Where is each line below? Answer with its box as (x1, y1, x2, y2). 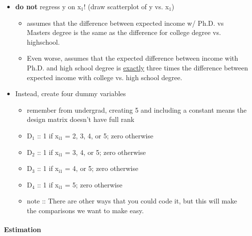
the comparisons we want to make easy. (27, 205, 144, 215)
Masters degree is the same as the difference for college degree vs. (27, 27, 221, 37)
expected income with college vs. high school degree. (27, 72, 182, 82)
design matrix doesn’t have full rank (27, 114, 135, 124)
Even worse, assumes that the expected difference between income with (27, 53, 238, 63)
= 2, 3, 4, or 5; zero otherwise (65, 130, 154, 140)
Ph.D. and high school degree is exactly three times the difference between (27, 62, 248, 72)
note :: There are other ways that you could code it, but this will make (27, 196, 237, 206)
